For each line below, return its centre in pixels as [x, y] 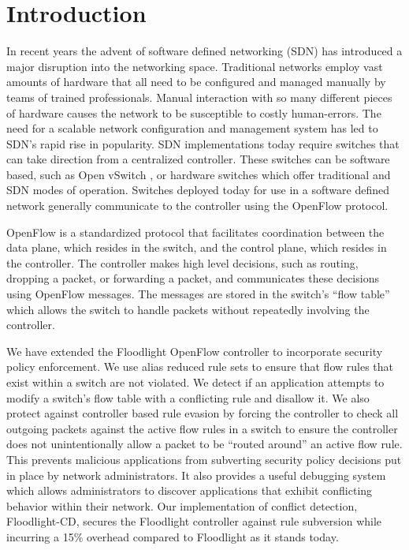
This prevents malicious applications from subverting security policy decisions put [204, 459]
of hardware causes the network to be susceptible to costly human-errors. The [194, 112]
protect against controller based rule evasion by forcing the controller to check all [203, 413]
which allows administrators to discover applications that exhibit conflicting [190, 490]
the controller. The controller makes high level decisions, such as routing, [182, 262]
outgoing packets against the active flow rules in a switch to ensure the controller [202, 428]
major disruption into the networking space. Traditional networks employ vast [195, 66]
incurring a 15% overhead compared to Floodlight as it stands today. [173, 536]
